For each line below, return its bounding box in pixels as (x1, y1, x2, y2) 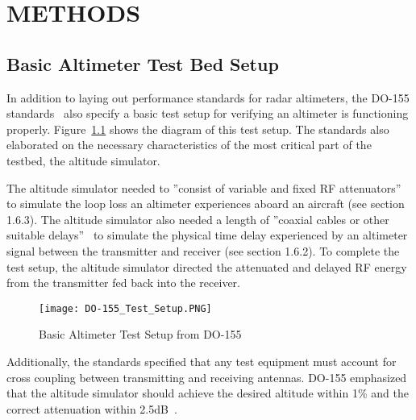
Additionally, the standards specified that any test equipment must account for (6, 352, 397, 369)
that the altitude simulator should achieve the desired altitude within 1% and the (6, 385, 409, 401)
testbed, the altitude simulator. (6, 152, 160, 168)
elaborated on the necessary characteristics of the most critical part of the (6, 136, 372, 153)
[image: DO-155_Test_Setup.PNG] (39, 302, 212, 314)
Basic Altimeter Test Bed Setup (6, 51, 279, 76)
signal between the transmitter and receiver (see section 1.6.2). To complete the (6, 242, 400, 259)
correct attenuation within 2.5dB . (6, 400, 177, 417)
